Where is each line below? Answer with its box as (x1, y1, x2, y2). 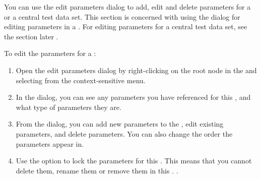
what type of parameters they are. (16, 101, 121, 112)
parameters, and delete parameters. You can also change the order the (16, 128, 233, 139)
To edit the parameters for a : (4, 48, 96, 58)
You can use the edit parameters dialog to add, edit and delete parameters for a (4, 2, 251, 12)
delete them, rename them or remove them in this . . (16, 165, 178, 175)
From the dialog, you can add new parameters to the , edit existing (16, 118, 224, 129)
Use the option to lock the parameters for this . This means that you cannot (16, 155, 252, 166)
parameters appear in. (16, 138, 84, 149)
